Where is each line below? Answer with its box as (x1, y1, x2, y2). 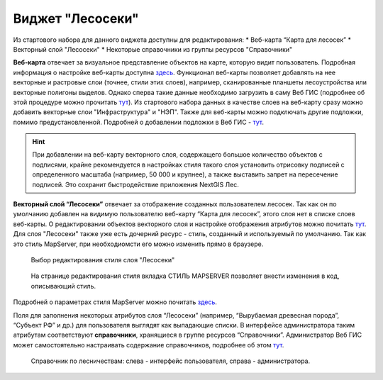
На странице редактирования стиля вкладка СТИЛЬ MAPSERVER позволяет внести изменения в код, (30, 272, 340, 280)
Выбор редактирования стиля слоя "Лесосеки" (30, 255, 175, 264)
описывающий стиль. (30, 281, 96, 290)
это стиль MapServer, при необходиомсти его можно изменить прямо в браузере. (13, 240, 264, 248)
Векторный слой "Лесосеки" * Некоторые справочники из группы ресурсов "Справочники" (13, 45, 293, 53)
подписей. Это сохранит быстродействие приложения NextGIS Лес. (32, 180, 239, 189)
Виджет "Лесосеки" (13, 11, 139, 26)
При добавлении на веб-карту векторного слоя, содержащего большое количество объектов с (32, 150, 323, 159)
